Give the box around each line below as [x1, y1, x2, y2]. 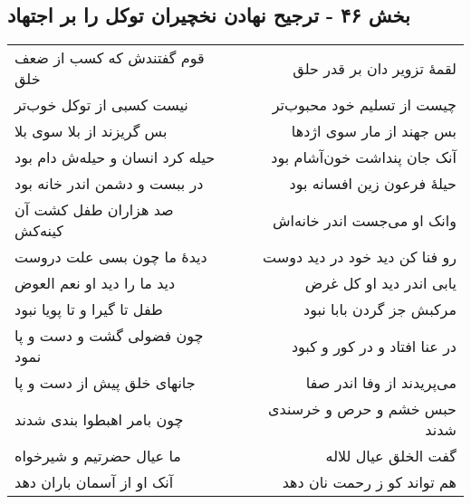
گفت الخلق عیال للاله [325, 445, 457, 467]
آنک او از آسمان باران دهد [14, 471, 174, 493]
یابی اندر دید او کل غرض [304, 272, 457, 294]
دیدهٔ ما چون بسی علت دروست [14, 246, 207, 268]
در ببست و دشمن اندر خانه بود [14, 173, 204, 195]
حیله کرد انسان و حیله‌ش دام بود [14, 147, 216, 168]
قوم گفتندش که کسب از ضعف [14, 47, 205, 69]
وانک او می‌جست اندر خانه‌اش [272, 209, 457, 231]
